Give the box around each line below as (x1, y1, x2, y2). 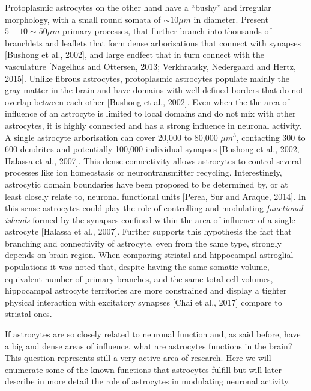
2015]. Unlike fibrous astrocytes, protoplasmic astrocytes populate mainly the (5, 72, 289, 84)
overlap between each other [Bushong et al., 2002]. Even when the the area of (5, 95, 289, 108)
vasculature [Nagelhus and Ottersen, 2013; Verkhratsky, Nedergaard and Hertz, (5, 60, 296, 72)
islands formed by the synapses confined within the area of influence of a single (5, 213, 295, 226)
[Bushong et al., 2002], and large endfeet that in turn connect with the (5, 48, 265, 61)
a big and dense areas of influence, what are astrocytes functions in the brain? (5, 339, 292, 352)
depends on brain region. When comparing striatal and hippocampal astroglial (5, 248, 294, 261)
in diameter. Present (193, 13, 268, 25)
